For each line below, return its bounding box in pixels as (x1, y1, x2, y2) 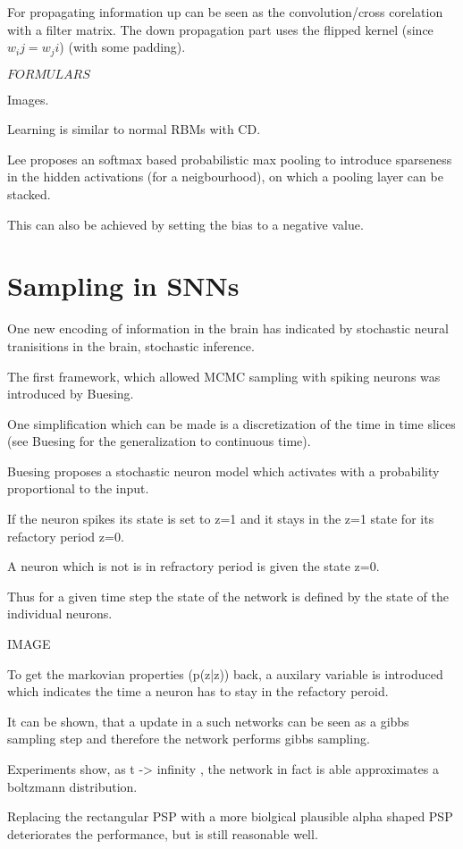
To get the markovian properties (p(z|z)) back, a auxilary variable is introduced (7, 664, 443, 683)
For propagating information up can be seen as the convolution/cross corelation (7, 3, 443, 21)
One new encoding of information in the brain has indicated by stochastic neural (7, 319, 449, 338)
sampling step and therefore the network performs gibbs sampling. (7, 729, 370, 748)
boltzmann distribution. (7, 777, 138, 795)
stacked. (7, 185, 51, 204)
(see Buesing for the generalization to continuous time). (7, 432, 311, 450)
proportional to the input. (7, 479, 149, 498)
